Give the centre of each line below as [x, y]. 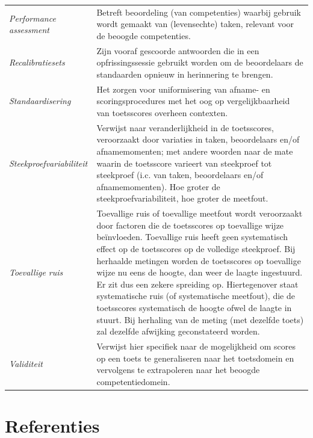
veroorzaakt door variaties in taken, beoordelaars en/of [198, 139]
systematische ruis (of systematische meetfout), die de [196, 296]
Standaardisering [40, 101]
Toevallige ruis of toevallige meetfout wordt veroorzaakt [200, 213]
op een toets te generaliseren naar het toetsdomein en [195, 358]
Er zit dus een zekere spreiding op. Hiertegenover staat [197, 284]
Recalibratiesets [37, 62]
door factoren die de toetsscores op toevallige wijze [190, 225]
